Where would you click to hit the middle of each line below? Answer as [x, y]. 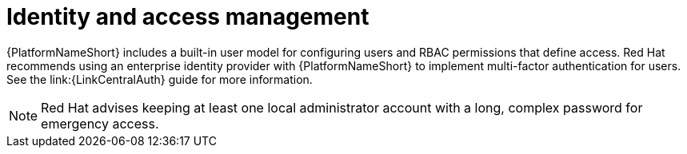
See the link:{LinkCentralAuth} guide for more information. [160, 79]
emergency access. [100, 123]
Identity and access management [188, 17]
